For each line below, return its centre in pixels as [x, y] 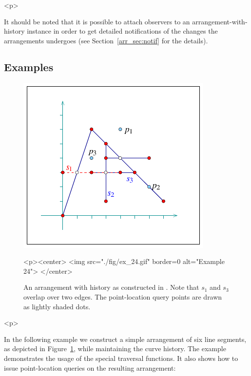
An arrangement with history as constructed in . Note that [111, 287]
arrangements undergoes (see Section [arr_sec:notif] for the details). [106, 40]
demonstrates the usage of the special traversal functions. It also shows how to [121, 358]
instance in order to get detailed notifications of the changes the [122, 31]
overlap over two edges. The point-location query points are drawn [123, 296]
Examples [29, 66]
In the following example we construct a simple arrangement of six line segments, [125, 339]
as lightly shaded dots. [57, 306]
